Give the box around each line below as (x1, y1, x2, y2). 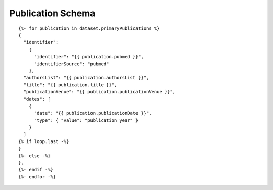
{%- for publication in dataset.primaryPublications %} (18, 25, 160, 31)
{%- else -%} (18, 153, 51, 159)
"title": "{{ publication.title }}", (23, 82, 117, 88)
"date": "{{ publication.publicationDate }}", (34, 110, 152, 116)
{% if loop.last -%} (18, 138, 69, 144)
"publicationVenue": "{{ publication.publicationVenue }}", (23, 89, 176, 95)
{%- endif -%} (18, 167, 53, 173)
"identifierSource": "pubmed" (34, 61, 109, 67)
